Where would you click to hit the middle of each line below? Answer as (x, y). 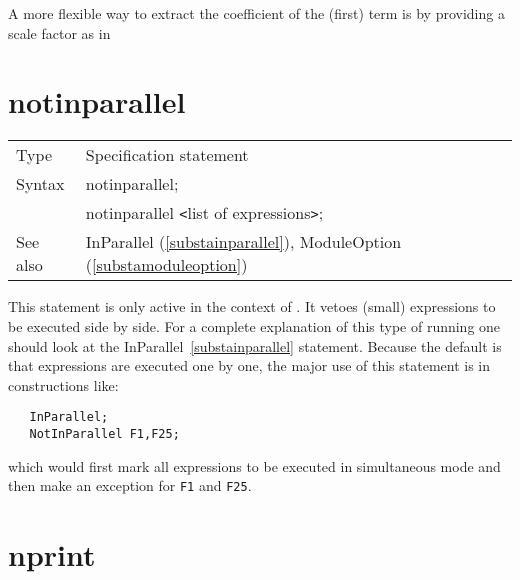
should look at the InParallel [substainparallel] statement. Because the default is (255, 345)
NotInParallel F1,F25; (104, 433)
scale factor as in (59, 32)
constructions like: (63, 384)
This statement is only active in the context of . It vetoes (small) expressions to (252, 306)
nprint (52, 554)
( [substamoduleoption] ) (166, 265)
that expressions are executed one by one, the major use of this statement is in (249, 365)
